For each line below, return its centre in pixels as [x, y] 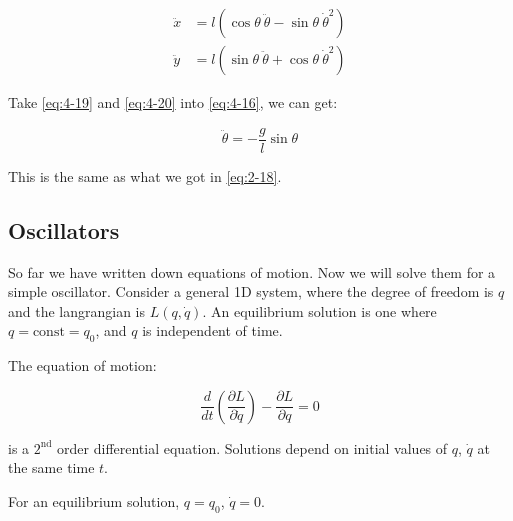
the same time [51, 467]
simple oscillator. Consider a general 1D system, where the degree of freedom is [251, 291]
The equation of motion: [82, 365]
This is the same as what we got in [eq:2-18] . [145, 175]
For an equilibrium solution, [94, 500]
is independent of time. [212, 330]
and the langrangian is [77, 310]
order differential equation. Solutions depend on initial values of [252, 447]
